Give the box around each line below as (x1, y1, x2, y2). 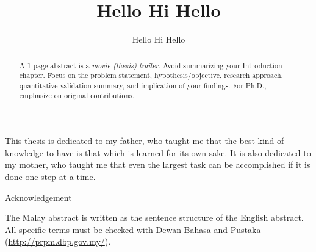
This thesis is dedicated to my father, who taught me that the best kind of (5, 134, 284, 147)
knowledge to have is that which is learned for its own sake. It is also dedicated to (5, 146, 311, 159)
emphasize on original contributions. (19, 90, 134, 101)
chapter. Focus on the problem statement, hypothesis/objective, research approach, (19, 70, 283, 81)
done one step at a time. (5, 170, 96, 182)
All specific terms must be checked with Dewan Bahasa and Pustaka (5, 223, 261, 236)
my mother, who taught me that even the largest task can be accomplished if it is (5, 158, 311, 171)
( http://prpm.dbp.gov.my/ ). (5, 235, 111, 248)
